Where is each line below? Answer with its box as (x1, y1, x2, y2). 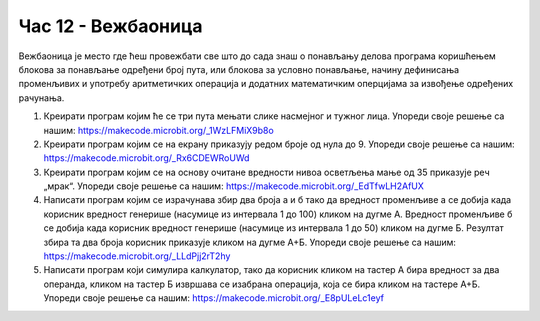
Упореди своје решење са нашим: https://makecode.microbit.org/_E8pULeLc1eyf (43, 292, 385, 304)
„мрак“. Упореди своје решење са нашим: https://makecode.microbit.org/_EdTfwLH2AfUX (43, 180, 425, 192)
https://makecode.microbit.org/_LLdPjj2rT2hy (43, 250, 231, 262)
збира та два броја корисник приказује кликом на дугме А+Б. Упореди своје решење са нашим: (43, 236, 457, 248)
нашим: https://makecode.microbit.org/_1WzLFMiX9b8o (43, 124, 274, 136)
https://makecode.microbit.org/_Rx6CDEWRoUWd (43, 152, 250, 164)
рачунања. (18, 91, 65, 104)
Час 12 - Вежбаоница (18, 15, 204, 37)
